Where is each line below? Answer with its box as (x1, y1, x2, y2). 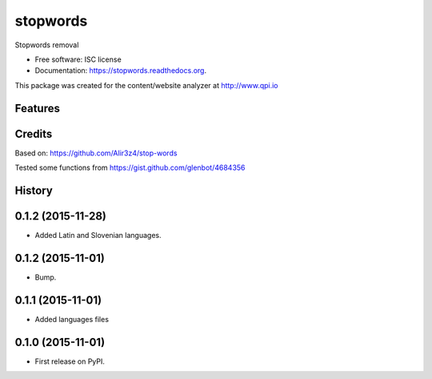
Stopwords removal (14, 40, 79, 50)
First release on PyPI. (34, 357, 106, 366)
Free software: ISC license (34, 54, 122, 64)
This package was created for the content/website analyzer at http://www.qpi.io (14, 80, 279, 90)
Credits (14, 127, 53, 140)
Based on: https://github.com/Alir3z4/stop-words (14, 148, 178, 158)
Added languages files (34, 314, 110, 324)
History (14, 183, 54, 197)
